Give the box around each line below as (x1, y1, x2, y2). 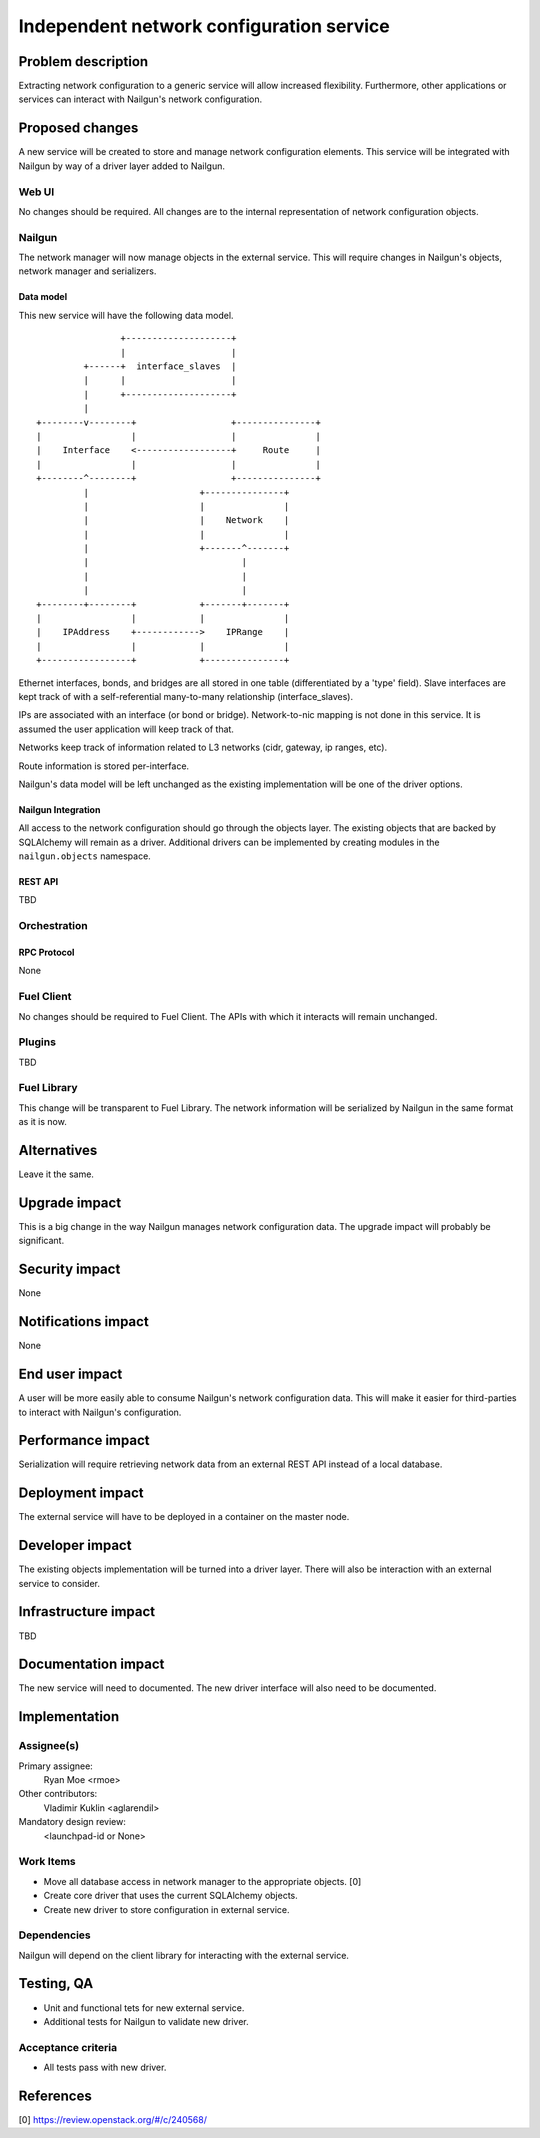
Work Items (18, 1855, 76, 1869)
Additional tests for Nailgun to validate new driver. (43, 2015, 249, 2027)
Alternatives (18, 1142, 98, 1159)
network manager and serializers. (18, 265, 157, 277)
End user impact (18, 1366, 123, 1383)
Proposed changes (18, 120, 139, 137)
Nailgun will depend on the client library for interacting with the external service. (18, 1949, 350, 1961)
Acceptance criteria (18, 2040, 118, 2054)
